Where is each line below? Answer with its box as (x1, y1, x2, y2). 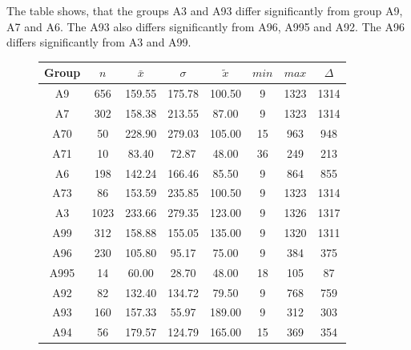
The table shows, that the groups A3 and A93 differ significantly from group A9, (6, 2, 403, 18)
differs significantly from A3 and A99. (6, 34, 191, 50)
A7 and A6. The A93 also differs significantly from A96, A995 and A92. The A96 (6, 18, 405, 34)
